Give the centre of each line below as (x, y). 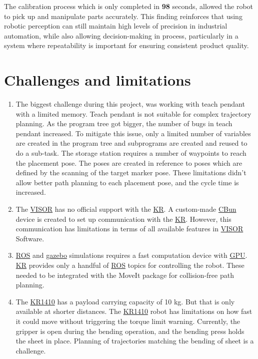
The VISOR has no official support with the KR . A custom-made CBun (126, 209)
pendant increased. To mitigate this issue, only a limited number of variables (133, 133)
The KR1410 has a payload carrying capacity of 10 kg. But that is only (125, 301)
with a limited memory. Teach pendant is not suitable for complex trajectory (133, 113)
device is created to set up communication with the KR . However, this (123, 219)
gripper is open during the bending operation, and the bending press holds (130, 331)
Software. (30, 238)
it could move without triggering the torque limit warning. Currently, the (128, 321)
